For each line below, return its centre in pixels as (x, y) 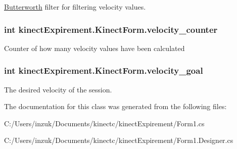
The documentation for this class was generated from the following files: (115, 106)
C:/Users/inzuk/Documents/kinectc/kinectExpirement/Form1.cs (104, 123)
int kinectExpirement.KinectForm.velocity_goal (104, 70)
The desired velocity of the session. (58, 89)
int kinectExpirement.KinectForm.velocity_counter (111, 29)
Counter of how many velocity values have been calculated (94, 48)
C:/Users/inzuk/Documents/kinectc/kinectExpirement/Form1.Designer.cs (119, 140)
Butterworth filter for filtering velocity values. (75, 7)
